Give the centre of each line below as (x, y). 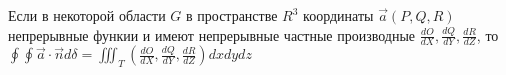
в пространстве (232, 15)
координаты (338, 15)
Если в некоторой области (87, 15)
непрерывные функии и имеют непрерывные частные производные (212, 34)
